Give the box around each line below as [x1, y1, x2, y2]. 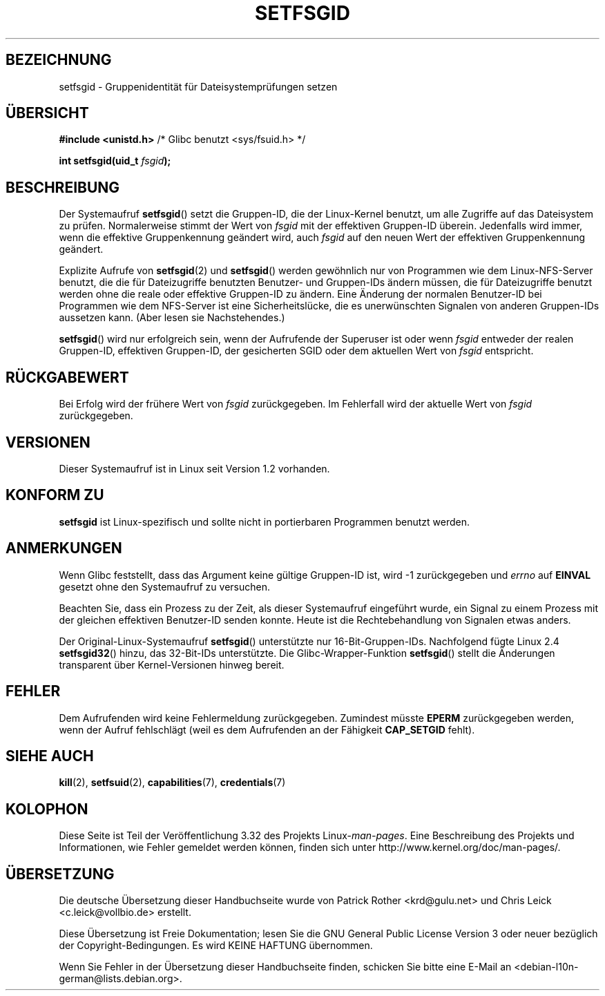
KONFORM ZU [6, 486, 104, 504]
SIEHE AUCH [6, 747, 94, 765]
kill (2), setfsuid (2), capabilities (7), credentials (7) [59, 776, 286, 789]
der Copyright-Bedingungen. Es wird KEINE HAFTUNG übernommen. [59, 939, 373, 952]
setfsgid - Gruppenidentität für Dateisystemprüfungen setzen [59, 80, 338, 93]
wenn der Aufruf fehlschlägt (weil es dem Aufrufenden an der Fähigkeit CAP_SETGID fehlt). [59, 723, 475, 736]
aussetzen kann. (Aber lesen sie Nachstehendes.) [59, 312, 285, 324]
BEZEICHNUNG [6, 51, 112, 69]
